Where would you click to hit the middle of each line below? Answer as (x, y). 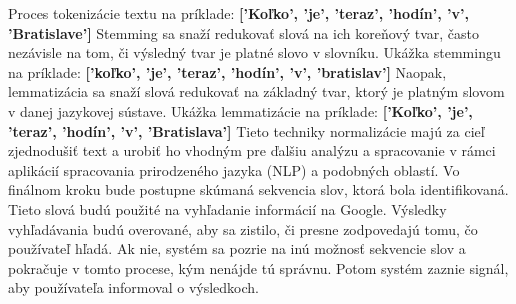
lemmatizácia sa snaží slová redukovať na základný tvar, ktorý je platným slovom (256, 91)
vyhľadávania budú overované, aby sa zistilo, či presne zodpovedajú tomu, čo (243, 228)
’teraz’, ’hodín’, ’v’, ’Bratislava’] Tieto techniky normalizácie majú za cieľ (246, 130)
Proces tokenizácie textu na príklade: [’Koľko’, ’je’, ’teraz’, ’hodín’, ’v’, (238, 13)
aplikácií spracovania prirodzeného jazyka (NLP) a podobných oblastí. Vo (234, 169)
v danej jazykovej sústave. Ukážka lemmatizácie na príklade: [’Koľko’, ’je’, (240, 110)
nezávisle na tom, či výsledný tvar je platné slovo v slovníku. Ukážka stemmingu (254, 52)
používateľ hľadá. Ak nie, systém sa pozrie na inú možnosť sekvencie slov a (237, 248)
